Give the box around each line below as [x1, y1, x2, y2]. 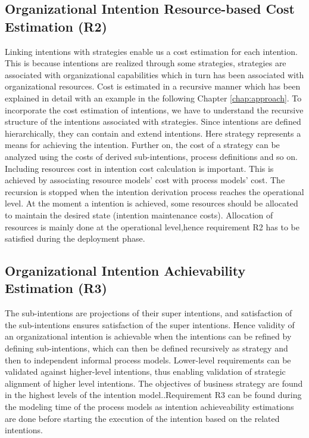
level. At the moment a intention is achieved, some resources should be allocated [5, 197, 298, 209]
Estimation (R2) [5, 17, 107, 35]
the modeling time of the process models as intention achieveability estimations [5, 400, 294, 413]
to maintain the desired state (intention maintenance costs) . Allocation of [5, 208, 273, 221]
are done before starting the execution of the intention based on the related [5, 412, 280, 424]
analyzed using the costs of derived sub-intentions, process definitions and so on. [5, 150, 298, 162]
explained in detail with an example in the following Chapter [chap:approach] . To [5, 91, 302, 104]
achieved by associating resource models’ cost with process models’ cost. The [5, 174, 285, 186]
